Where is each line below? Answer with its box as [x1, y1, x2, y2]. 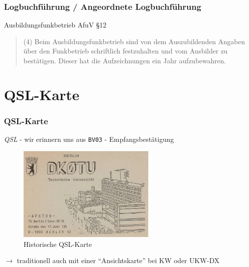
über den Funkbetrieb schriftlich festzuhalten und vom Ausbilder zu [23, 46, 228, 56]
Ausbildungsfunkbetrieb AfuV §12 [4, 20, 107, 30]
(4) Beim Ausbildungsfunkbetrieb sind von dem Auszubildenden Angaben [23, 36, 245, 46]
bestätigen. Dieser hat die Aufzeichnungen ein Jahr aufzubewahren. [23, 55, 226, 65]
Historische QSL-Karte [24, 239, 92, 249]
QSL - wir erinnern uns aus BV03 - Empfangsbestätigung [4, 134, 174, 144]
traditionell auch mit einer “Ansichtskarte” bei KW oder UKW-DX [17, 255, 220, 266]
